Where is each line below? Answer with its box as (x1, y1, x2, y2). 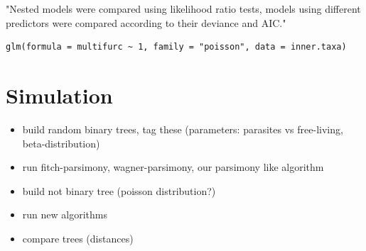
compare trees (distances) (22, 230, 134, 245)
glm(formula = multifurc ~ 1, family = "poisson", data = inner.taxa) (6, 42, 347, 52)
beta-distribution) (22, 135, 100, 150)
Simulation (6, 80, 113, 109)
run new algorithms (22, 207, 107, 222)
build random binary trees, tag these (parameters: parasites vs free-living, (22, 121, 343, 136)
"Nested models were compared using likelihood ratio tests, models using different (6, 1, 361, 16)
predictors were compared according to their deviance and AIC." (6, 15, 286, 30)
